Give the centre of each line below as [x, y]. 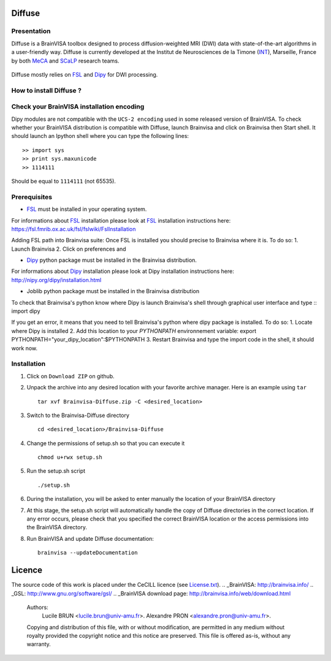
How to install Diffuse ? [47, 90]
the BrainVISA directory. [57, 527]
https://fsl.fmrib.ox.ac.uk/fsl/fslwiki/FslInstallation [74, 229]
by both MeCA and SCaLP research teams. [65, 61]
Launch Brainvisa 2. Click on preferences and [69, 249]
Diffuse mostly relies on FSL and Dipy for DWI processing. [85, 74]
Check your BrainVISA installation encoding [78, 107]
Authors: [37, 607]
